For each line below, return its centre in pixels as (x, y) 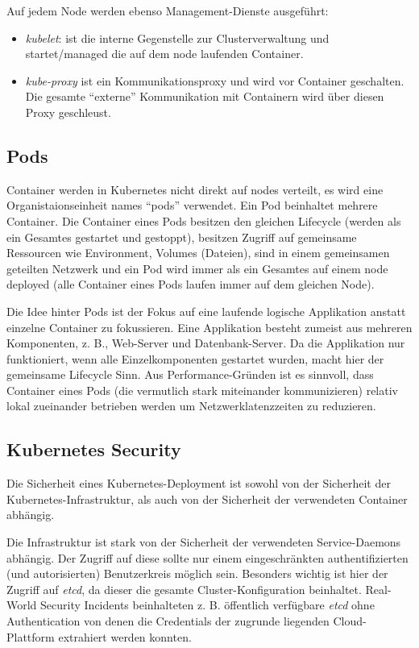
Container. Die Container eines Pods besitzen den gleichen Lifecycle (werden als (204, 220)
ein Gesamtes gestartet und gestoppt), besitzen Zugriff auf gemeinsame (182, 237)
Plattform (31, 636)
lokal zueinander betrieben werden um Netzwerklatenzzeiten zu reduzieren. (191, 406)
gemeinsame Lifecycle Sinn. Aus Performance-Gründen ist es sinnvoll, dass (190, 374)
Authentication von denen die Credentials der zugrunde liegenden (168, 621)
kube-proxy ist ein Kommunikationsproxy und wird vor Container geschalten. (215, 80)
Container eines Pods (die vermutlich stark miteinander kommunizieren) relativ (202, 390)
